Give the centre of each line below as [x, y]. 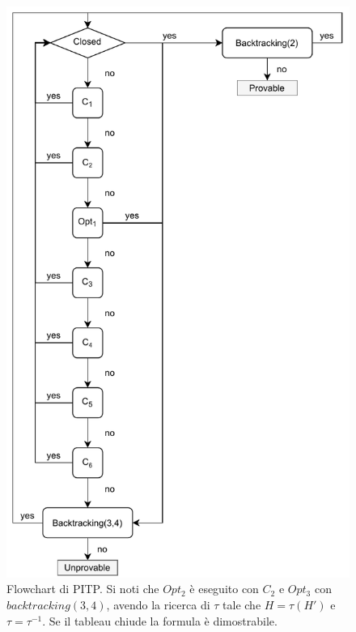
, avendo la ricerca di [158, 605]
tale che [242, 605]
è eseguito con [224, 589]
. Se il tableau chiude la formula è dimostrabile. [160, 620]
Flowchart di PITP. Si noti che [83, 589]
